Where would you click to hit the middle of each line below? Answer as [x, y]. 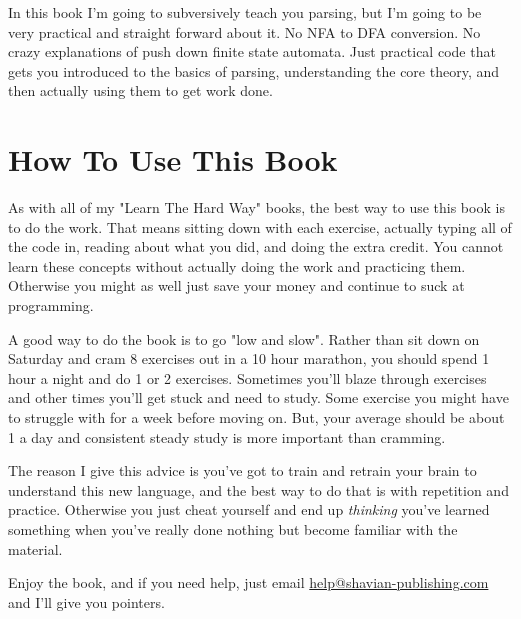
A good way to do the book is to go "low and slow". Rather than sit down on [244, 338]
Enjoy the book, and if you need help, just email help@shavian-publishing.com [248, 582]
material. [35, 548]
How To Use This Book [173, 159]
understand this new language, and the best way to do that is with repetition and [258, 489]
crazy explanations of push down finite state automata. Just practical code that [252, 51]
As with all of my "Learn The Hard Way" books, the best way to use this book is [256, 207]
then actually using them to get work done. [140, 90]
